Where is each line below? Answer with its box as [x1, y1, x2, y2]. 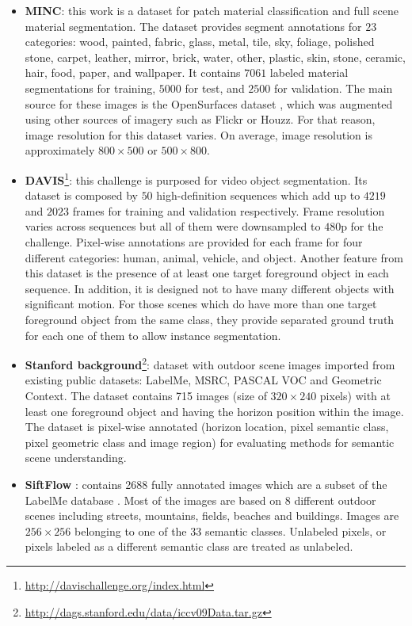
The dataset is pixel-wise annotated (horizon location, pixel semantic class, [25, 418, 389, 435]
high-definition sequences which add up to [156, 187, 360, 204]
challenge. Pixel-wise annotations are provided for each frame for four [25, 233, 363, 250]
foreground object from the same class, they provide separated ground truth [25, 311, 395, 327]
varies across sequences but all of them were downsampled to [25, 218, 321, 235]
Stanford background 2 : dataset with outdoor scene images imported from [25, 354, 395, 372]
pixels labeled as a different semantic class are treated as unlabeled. [25, 538, 353, 555]
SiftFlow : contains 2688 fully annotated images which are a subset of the [25, 475, 387, 492]
